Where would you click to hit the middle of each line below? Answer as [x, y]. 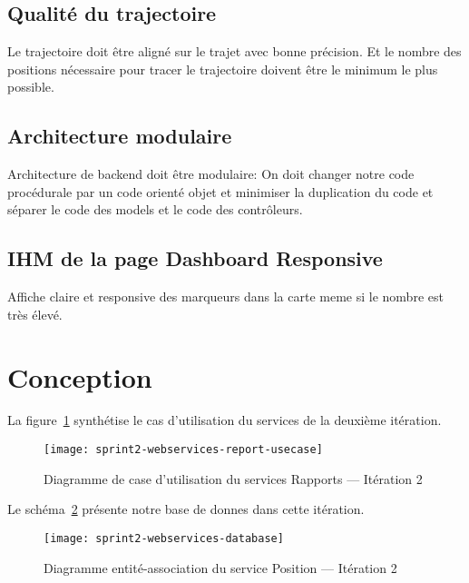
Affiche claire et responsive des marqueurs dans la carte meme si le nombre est [225, 296]
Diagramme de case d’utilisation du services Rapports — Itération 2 [233, 478]
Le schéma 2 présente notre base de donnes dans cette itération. [186, 509]
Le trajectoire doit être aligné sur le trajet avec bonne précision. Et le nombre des [234, 51]
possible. [31, 87]
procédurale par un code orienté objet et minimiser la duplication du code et [220, 191]
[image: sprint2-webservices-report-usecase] [183, 450]
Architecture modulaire [120, 136]
